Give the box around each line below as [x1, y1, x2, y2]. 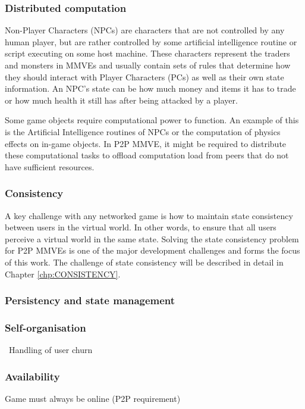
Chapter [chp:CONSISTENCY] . [5, 267, 121, 280]
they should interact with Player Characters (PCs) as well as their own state [5, 70, 284, 83]
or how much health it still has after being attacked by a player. [5, 93, 238, 106]
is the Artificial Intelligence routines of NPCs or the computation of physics [5, 125, 281, 138]
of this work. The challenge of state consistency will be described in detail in [5, 255, 284, 268]
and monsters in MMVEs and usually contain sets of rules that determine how [5, 59, 291, 71]
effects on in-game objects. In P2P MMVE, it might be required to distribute [5, 137, 287, 149]
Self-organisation [5, 320, 86, 335]
